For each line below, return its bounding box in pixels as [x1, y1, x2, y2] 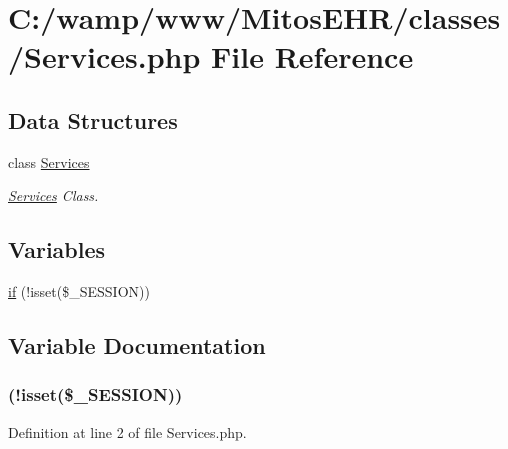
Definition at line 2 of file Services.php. [8, 421, 247, 442]
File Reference [211, 36, 414, 77]
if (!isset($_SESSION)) [8, 281, 150, 302]
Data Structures [8, 104, 178, 135]
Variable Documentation [8, 330, 266, 361]
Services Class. [8, 185, 99, 206]
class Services [8, 151, 90, 172]
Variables [8, 234, 106, 265]
